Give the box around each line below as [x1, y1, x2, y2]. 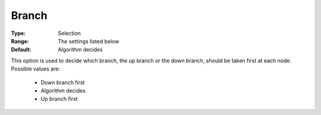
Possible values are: [11, 65, 61, 72]
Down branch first [40, 79, 85, 86]
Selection [58, 30, 81, 37]
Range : [11, 37, 29, 44]
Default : [11, 46, 32, 53]
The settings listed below [58, 37, 119, 44]
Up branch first [40, 95, 78, 103]
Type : [11, 30, 26, 37]
